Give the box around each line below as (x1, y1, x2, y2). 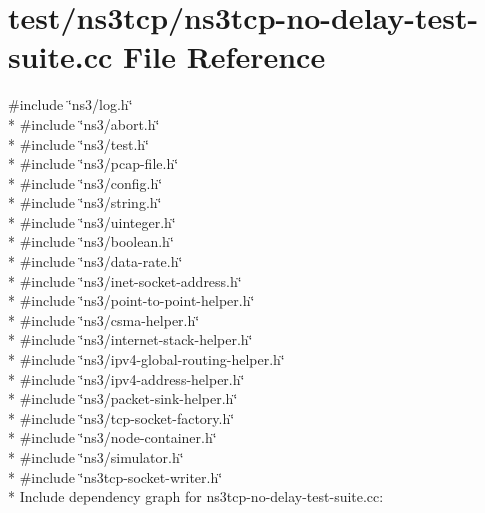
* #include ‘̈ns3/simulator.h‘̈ (8, 447, 184, 467)
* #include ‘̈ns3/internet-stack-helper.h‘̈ (8, 329, 253, 350)
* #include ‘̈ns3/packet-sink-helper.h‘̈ (8, 388, 238, 409)
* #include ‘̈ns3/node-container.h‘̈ (8, 427, 217, 448)
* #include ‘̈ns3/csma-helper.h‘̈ (8, 309, 200, 330)
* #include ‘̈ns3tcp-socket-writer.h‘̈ (8, 466, 223, 487)
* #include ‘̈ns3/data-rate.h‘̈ (8, 251, 183, 272)
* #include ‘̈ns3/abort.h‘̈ (8, 113, 160, 134)
